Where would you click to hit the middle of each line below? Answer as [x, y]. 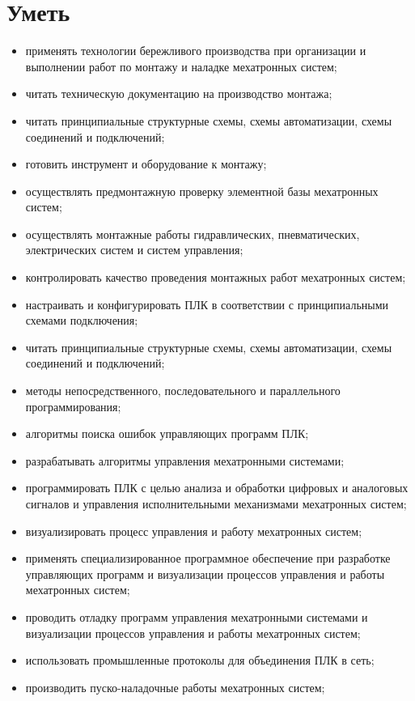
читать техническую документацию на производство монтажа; [179, 93]
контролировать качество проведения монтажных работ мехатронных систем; [216, 277]
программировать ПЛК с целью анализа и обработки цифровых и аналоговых [217, 488]
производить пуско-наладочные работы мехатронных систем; [175, 687]
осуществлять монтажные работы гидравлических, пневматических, [193, 234]
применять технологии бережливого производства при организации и [196, 51]
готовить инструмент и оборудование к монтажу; [146, 164]
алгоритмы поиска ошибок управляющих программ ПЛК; [167, 433]
